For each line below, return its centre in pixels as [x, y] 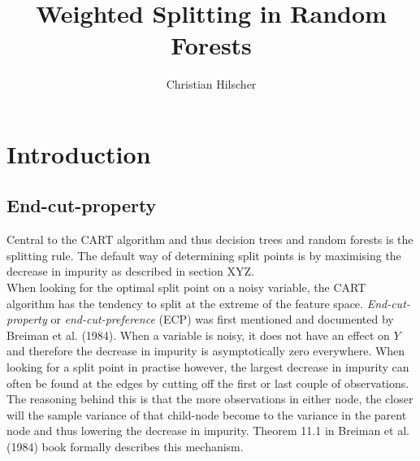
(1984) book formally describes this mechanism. [125, 447]
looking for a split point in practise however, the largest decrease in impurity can [208, 367]
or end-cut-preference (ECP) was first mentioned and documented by [222, 319]
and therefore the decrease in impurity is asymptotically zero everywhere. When [206, 351]
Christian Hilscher [211, 84]
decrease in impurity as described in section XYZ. [130, 271]
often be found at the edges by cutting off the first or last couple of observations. [208, 383]
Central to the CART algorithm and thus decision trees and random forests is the [210, 239]
